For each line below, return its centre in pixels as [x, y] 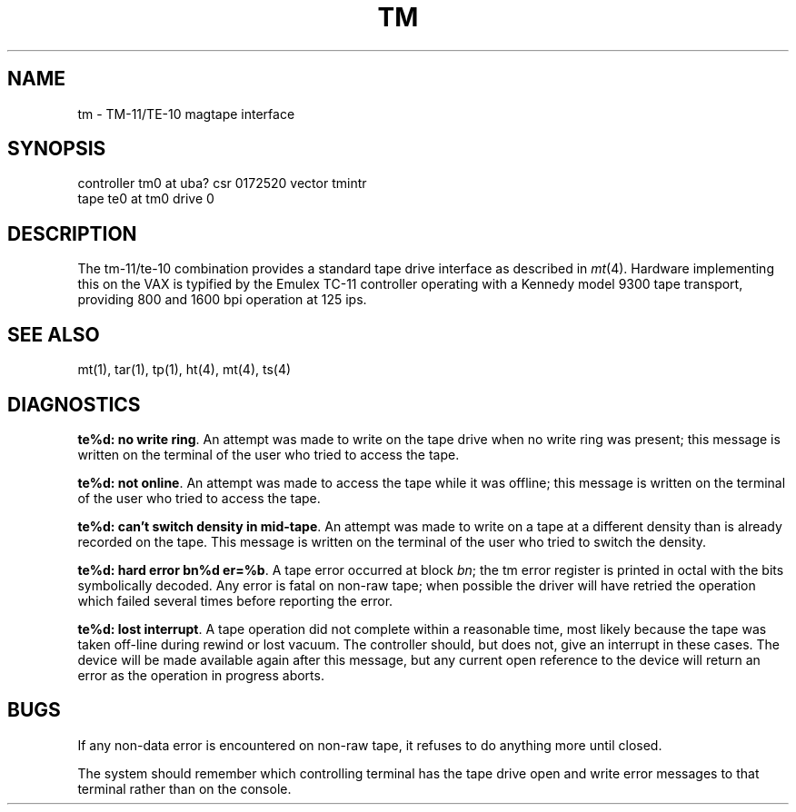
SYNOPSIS [57, 149]
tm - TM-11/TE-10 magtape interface [186, 114]
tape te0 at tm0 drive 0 [146, 199]
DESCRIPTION [72, 233]
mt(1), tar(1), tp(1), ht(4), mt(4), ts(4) [184, 370]
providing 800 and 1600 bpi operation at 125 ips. [222, 300]
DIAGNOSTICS [74, 404]
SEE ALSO [54, 334]
